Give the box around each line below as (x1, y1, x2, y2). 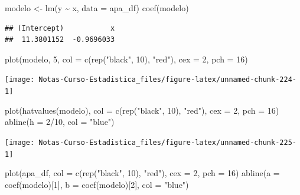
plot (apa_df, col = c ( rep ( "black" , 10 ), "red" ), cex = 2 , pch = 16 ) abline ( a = (5, 167, 280, 179)
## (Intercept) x (5, 24, 115, 32)
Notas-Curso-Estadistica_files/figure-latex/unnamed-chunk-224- (38, 75, 296, 84)
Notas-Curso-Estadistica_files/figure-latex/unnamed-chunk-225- (38, 138, 296, 147)
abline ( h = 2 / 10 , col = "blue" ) (5, 115, 115, 128)
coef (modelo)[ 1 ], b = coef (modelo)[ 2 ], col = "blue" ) (5, 178, 189, 190)
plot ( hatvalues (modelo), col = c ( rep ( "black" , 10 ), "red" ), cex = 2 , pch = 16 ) (5, 104, 279, 116)
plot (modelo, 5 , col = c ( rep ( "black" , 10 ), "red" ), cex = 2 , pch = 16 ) (5, 52, 248, 65)
